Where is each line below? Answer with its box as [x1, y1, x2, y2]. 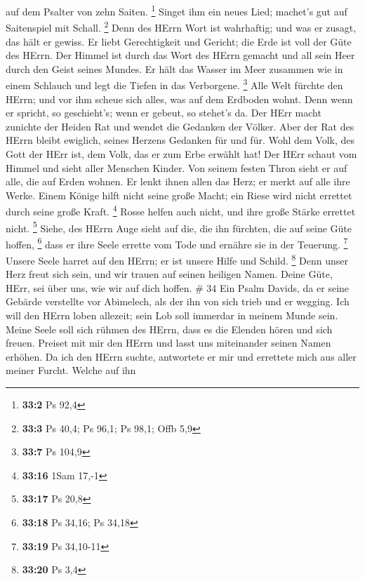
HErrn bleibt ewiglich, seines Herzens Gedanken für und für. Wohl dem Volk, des [6, 133, 355, 147]
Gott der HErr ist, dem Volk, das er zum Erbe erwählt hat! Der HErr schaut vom [6, 146, 357, 161]
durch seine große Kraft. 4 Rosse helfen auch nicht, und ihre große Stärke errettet [6, 202, 356, 218]
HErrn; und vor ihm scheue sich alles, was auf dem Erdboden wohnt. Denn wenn [6, 91, 353, 106]
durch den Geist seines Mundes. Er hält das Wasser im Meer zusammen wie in [6, 61, 343, 76]
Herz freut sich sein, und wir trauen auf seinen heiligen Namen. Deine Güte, [6, 267, 333, 281]
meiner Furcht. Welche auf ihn [6, 363, 136, 378]
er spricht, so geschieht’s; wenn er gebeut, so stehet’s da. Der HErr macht [6, 105, 321, 120]
